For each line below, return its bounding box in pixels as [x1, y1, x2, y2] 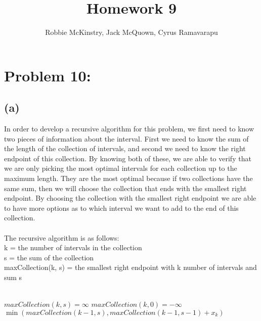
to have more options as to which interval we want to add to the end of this [4, 202, 239, 213]
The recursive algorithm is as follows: [4, 232, 119, 243]
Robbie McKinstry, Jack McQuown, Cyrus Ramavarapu [45, 27, 218, 37]
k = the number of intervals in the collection [4, 242, 142, 253]
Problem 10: [4, 65, 91, 85]
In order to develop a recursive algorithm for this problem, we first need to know [4, 123, 254, 134]
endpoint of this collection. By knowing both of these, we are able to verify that [4, 153, 251, 163]
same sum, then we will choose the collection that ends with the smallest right [4, 182, 247, 193]
